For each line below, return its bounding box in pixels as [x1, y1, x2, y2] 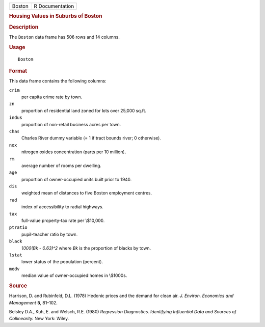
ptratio [9, 225, 28, 230]
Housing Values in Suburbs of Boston [9, 13, 103, 20]
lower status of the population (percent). [21, 259, 103, 265]
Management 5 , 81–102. [9, 300, 58, 305]
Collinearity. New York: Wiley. [9, 316, 69, 322]
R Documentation [33, 3, 74, 9]
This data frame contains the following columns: [9, 78, 106, 84]
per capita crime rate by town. [21, 94, 82, 100]
